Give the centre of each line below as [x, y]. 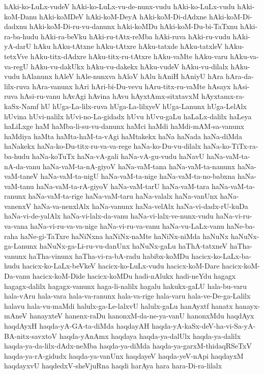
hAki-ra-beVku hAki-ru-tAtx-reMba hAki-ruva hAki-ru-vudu [136, 36]
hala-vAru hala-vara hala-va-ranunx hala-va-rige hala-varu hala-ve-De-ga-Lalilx [127, 296]
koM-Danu [21, 16]
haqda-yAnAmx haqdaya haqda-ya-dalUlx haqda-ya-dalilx [150, 336]
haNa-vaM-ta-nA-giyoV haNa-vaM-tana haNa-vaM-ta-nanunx [139, 166]
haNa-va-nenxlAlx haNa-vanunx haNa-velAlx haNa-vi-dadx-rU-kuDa [141, 206]
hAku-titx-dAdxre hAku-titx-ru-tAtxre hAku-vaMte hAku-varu [129, 56]
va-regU [16, 66]
